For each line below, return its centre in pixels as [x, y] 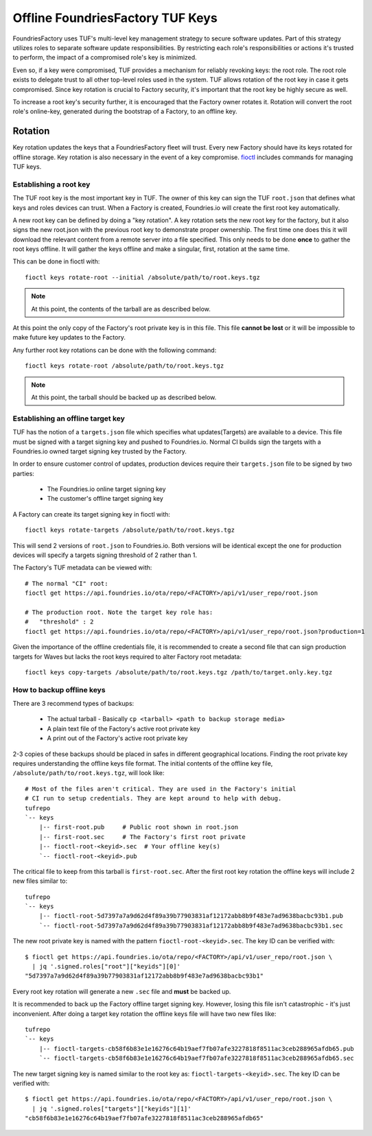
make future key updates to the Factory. [69, 338]
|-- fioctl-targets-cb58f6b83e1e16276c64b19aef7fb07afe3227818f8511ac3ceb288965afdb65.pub [197, 1049]
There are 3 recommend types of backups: [73, 704]
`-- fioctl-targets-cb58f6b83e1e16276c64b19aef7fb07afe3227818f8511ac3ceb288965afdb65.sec [197, 1058]
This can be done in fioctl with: [56, 261]
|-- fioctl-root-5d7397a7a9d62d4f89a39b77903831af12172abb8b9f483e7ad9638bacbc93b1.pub [191, 916]
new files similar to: [40, 881]
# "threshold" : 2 [59, 622]
